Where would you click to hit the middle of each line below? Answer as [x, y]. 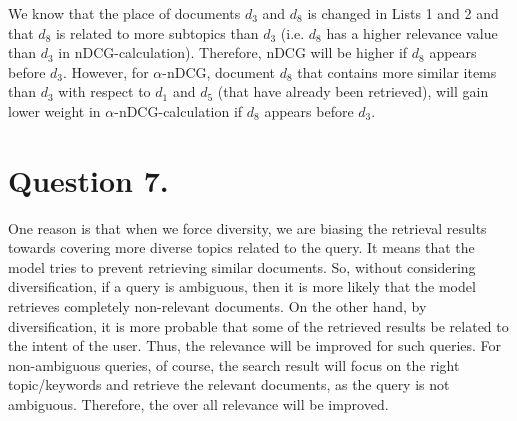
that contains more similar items [397, 71]
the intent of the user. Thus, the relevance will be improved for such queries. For [255, 345]
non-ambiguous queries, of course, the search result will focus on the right [234, 364]
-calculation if [200, 110]
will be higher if [359, 52]
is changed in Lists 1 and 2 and [403, 13]
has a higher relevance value [412, 32]
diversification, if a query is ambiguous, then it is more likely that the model [242, 286]
